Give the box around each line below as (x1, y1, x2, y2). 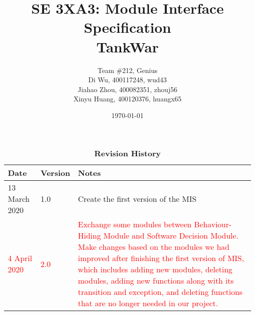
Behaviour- (194, 218, 232, 230)
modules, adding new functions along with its (78, 275, 234, 287)
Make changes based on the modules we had (78, 241, 229, 253)
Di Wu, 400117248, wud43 (88, 74, 167, 85)
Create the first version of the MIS (78, 193, 197, 205)
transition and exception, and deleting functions (78, 286, 243, 298)
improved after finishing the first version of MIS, (78, 252, 244, 264)
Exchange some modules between (78, 218, 192, 230)
